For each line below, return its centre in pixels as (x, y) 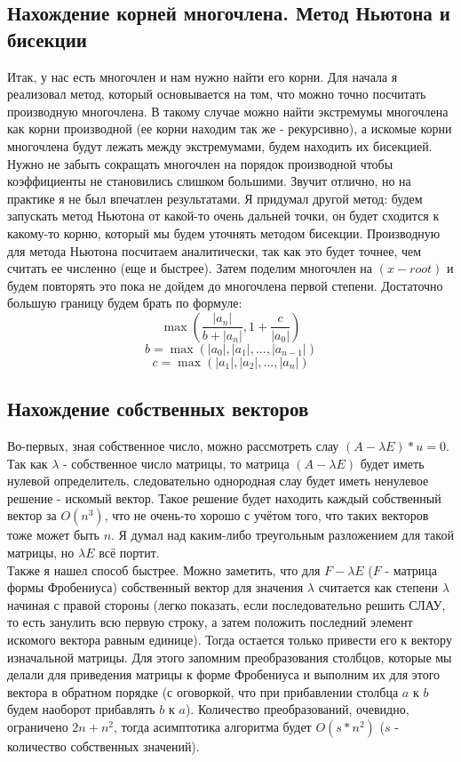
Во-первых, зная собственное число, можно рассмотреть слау (173, 446)
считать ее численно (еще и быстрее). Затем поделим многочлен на (190, 268)
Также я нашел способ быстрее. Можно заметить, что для (164, 569)
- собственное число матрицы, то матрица (176, 463)
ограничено (38, 727)
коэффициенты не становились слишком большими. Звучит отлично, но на (209, 181)
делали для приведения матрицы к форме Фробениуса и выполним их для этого (224, 674)
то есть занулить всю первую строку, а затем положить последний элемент (210, 622)
